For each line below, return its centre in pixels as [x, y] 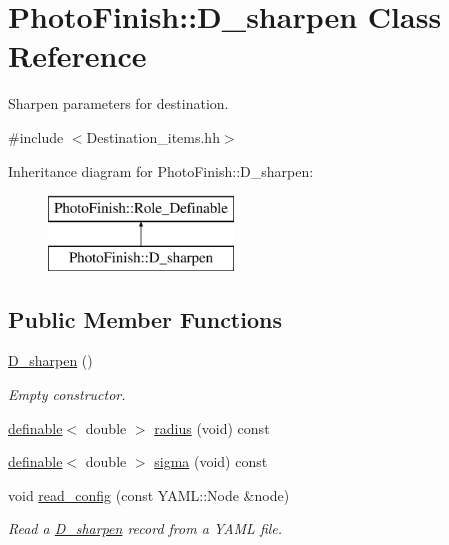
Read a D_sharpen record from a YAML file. [145, 528]
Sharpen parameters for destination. [118, 103]
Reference [77, 55]
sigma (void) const [211, 461]
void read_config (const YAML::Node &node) [149, 494]
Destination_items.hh [153, 136]
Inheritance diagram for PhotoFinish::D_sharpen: [161, 170]
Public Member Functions [145, 318]
